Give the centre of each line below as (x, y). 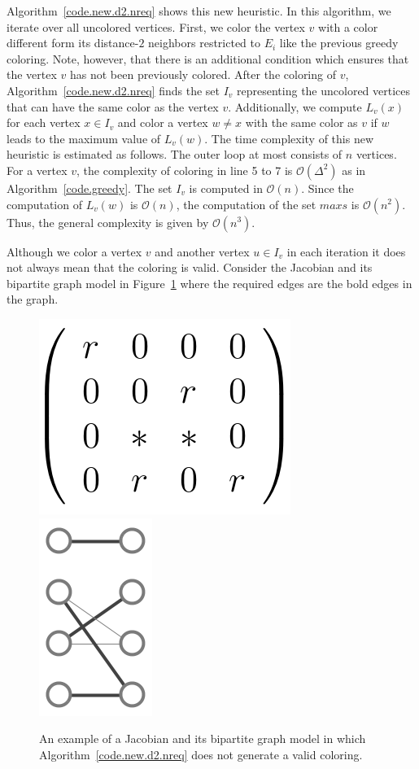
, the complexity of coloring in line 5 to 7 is (185, 170)
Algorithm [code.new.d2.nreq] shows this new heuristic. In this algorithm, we (199, 11)
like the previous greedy (339, 43)
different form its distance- (73, 43)
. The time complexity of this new (289, 138)
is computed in (226, 188)
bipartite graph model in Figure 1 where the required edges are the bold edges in (209, 283)
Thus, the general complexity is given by (108, 222)
